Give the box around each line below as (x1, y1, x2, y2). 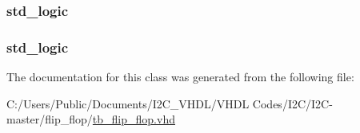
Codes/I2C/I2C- (252, 95, 333, 111)
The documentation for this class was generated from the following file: (6, 68, 354, 85)
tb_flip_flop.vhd (92, 111, 175, 127)
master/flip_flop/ (6, 111, 93, 127)
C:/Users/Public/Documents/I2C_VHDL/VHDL (6, 95, 250, 111)
